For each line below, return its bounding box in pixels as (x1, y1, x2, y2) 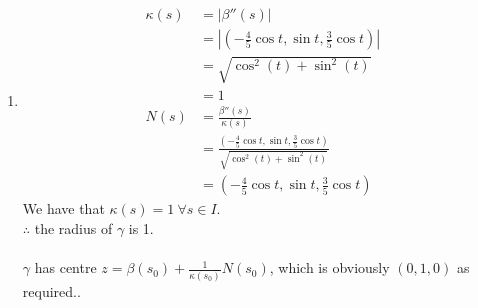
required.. (22, 280, 81, 301)
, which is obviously (269, 257, 390, 278)
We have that (22, 198, 105, 219)
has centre (34, 257, 97, 278)
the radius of (34, 218, 113, 239)
